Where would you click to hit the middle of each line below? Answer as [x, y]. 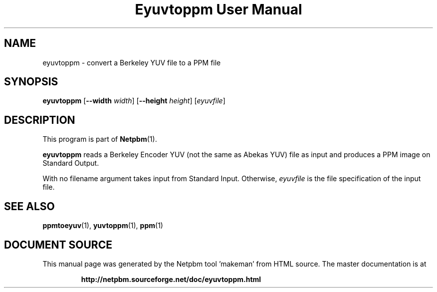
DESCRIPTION [40, 120]
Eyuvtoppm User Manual [218, 9]
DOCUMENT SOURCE [58, 245]
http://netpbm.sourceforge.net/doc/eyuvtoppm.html [171, 279]
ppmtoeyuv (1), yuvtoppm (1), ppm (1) [103, 226]
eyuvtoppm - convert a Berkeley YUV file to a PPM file [132, 62]
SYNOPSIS [31, 82]
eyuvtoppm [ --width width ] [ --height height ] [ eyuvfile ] [134, 101]
